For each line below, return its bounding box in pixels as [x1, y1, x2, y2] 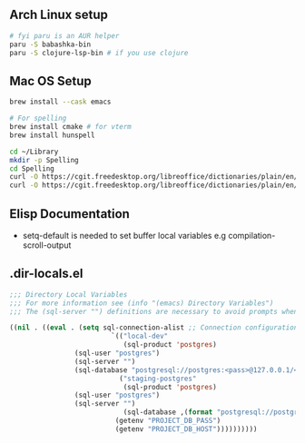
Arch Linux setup [9, 7, 109, 23]
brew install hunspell [9, 131, 95, 140]
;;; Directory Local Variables [9, 290, 128, 299]
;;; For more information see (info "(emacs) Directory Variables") [9, 299, 274, 308]
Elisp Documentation [9, 206, 130, 221]
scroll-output [22, 240, 72, 251]
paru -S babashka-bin [9, 40, 92, 49]
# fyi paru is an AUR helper [9, 31, 120, 40]
